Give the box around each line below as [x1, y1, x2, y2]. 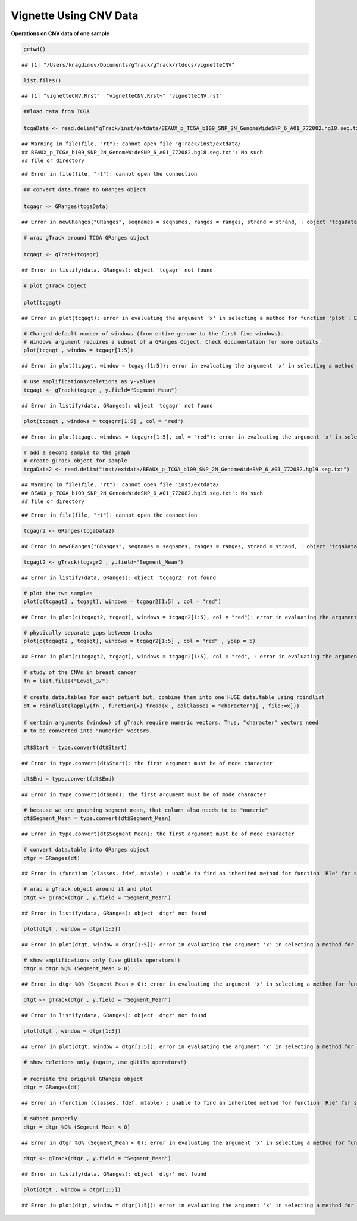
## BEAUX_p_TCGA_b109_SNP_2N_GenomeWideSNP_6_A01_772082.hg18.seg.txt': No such [21, 149, 264, 156]
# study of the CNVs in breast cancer [23, 669, 137, 676]
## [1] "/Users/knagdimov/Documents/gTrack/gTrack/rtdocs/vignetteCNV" [21, 61, 235, 68]
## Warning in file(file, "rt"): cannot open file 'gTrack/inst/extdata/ [21, 141, 242, 147]
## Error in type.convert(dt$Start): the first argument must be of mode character [21, 760, 273, 766]
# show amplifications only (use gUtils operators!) [23, 956, 181, 964]
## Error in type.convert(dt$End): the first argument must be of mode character [21, 791, 267, 798]
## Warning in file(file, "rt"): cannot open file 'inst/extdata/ [21, 481, 220, 488]
